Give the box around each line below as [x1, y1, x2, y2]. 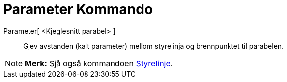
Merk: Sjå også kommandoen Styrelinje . [25, 58, 173, 68]
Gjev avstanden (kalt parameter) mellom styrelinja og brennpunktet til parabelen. [23, 41, 284, 50]
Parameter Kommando [3, 1, 153, 18]
